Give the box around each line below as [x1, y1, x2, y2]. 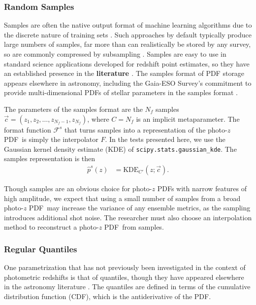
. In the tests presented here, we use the [105, 134, 225, 144]
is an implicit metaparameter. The [136, 113, 240, 124]
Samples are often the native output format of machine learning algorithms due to [4, 20, 252, 30]
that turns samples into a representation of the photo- [64, 124, 227, 135]
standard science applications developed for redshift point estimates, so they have [4, 58, 250, 68]
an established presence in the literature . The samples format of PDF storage [4, 68, 245, 78]
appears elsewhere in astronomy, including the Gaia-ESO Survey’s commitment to [4, 77, 252, 88]
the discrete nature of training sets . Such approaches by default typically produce [4, 29, 252, 39]
